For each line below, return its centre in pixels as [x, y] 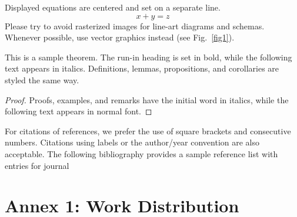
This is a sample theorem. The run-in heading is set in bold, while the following [148, 57]
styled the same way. [42, 79]
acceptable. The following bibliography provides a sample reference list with [141, 153]
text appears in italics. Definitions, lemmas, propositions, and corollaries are [142, 68]
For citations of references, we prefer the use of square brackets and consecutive [148, 130]
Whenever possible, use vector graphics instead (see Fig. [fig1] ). [120, 37]
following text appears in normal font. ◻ [79, 111]
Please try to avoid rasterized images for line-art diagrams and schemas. [135, 26]
